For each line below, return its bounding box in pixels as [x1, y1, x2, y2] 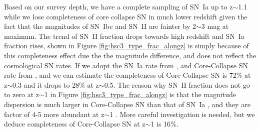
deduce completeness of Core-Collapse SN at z [4, 119, 145, 129]
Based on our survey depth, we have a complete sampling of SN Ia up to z [4, 1, 233, 11]
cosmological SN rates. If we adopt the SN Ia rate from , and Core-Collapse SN [4, 60, 248, 70]
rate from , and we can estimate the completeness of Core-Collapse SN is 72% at [4, 70, 251, 80]
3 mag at [201, 21, 229, 31]
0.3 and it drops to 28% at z [12, 79, 99, 90]
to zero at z [4, 89, 39, 100]
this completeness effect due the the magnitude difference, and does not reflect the [4, 50, 256, 60]
